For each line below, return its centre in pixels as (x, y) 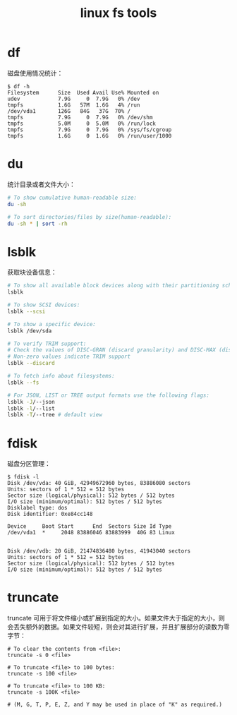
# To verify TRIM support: (47, 344)
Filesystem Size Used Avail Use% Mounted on (83, 92)
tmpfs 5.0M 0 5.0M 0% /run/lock (82, 124)
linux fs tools (119, 13)
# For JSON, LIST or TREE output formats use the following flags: (109, 395)
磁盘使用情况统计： (35, 73)
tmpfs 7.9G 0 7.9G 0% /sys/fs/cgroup (90, 130)
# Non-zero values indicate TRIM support (69, 357)
